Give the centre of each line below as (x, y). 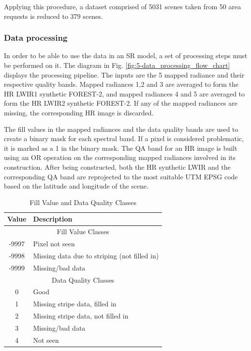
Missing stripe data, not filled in (81, 316)
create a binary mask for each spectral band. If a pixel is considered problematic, (124, 138)
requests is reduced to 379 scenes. (53, 16)
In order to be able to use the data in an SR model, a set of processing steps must (126, 56)
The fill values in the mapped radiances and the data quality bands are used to (121, 129)
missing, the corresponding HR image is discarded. (79, 112)
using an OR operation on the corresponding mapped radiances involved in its (120, 157)
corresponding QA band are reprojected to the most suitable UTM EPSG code (121, 176)
